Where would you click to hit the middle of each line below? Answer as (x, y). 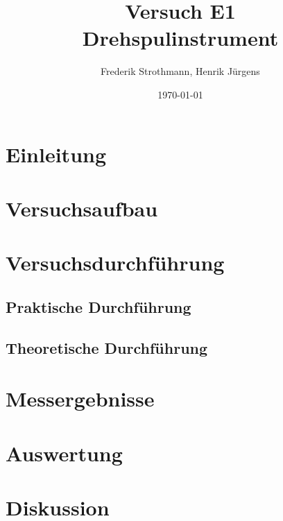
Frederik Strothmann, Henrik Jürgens (180, 71)
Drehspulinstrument (180, 38)
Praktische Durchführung (98, 306)
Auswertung (64, 453)
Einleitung (56, 154)
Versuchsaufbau (82, 208)
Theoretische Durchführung (107, 347)
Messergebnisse (80, 399)
